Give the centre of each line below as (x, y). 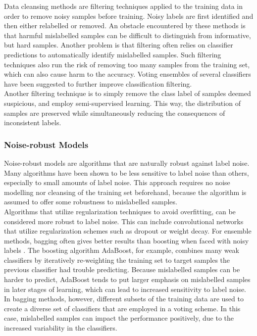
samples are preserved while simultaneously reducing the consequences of (115, 113)
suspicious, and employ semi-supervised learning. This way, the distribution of (122, 103)
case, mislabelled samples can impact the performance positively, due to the (119, 318)
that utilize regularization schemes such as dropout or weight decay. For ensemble (128, 231)
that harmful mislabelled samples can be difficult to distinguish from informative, (128, 35)
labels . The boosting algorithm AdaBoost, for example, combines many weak (122, 250)
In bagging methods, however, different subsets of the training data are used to (124, 299)
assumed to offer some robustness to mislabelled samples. (91, 202)
